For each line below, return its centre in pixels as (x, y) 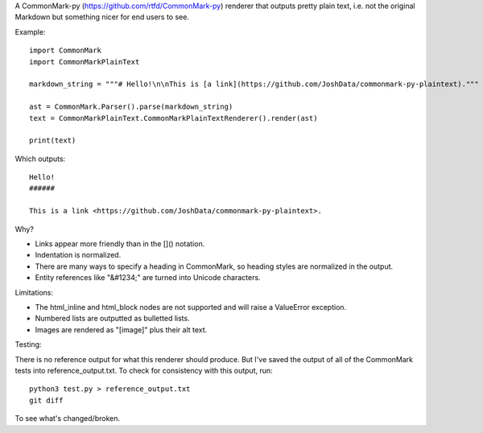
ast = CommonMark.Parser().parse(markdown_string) (131, 107)
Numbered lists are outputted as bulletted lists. (112, 319)
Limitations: (34, 292)
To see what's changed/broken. (68, 419)
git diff (46, 400)
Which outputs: (40, 159)
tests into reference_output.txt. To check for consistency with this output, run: (144, 370)
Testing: (28, 344)
